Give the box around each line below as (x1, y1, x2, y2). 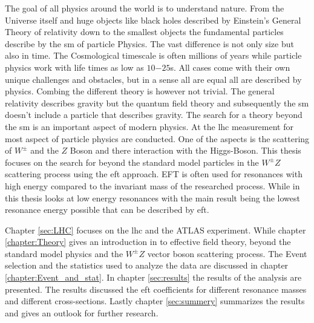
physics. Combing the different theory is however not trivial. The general (5, 85, 275, 97)
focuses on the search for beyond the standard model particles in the (5, 155, 259, 168)
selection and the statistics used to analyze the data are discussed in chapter (5, 259, 289, 272)
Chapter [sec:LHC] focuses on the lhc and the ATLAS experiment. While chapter (5, 223, 306, 236)
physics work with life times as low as (5, 60, 144, 73)
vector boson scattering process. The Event (147, 247, 307, 259)
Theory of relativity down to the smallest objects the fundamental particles (5, 25, 284, 38)
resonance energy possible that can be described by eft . (5, 203, 209, 216)
